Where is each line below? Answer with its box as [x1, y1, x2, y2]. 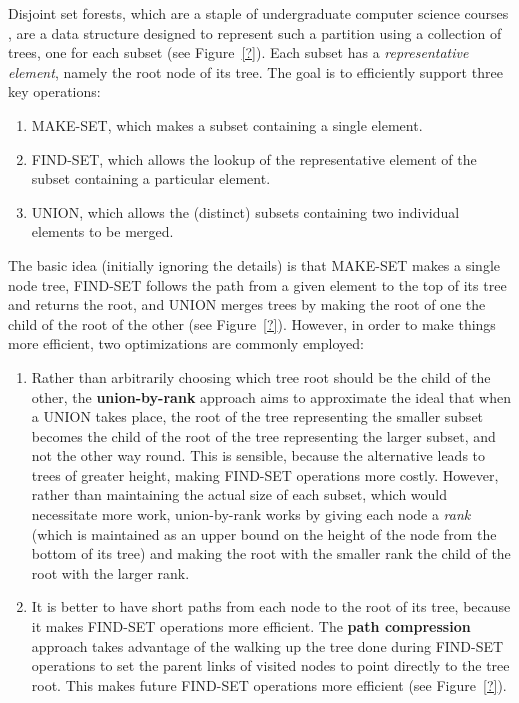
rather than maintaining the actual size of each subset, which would [31, 484, 448, 505]
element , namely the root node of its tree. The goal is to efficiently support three [8, 61, 503, 82]
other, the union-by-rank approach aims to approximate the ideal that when [31, 386, 511, 407]
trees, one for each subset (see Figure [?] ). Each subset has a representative [8, 42, 469, 63]
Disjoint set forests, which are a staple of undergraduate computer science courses [8, 3, 509, 23]
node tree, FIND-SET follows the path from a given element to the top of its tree [8, 274, 507, 295]
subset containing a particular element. [31, 168, 271, 189]
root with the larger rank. [31, 562, 190, 583]
